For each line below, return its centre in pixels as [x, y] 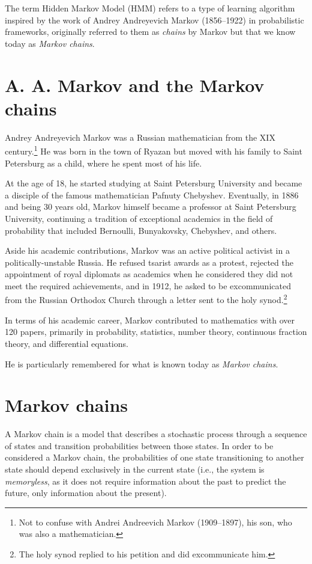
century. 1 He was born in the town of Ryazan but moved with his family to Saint [154, 150]
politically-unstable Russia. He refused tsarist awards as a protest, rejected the [149, 262]
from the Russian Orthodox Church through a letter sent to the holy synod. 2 [146, 299]
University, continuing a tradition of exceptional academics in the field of [139, 218]
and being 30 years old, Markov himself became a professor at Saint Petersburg [151, 207]
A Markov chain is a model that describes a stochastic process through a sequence [156, 434]
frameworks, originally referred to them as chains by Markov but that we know [150, 32]
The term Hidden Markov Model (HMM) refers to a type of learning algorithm [150, 8]
